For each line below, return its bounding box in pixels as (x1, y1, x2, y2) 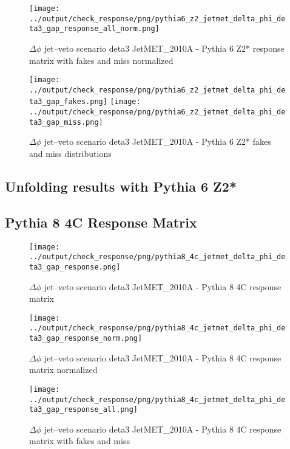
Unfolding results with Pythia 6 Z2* (5, 177, 237, 196)
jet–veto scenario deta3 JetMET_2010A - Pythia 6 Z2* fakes (44, 135, 271, 148)
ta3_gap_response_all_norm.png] (29, 24, 160, 33)
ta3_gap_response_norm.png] (29, 334, 143, 343)
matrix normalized (29, 363, 98, 376)
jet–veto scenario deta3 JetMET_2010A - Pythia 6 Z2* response (44, 41, 285, 54)
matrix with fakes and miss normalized (29, 54, 174, 66)
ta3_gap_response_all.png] (29, 405, 138, 414)
